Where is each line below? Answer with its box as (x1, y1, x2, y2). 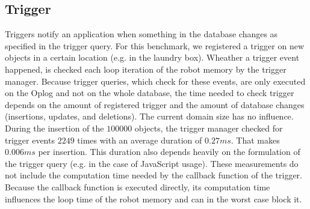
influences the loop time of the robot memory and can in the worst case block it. (5, 192, 302, 205)
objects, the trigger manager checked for (134, 121, 283, 134)
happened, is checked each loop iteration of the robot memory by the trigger (5, 62, 287, 75)
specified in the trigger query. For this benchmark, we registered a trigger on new (5, 39, 304, 52)
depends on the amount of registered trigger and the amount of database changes (5, 98, 305, 111)
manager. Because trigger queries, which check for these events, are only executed (5, 74, 306, 87)
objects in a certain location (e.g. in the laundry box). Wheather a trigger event (5, 51, 300, 64)
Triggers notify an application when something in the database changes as (5, 28, 278, 40)
